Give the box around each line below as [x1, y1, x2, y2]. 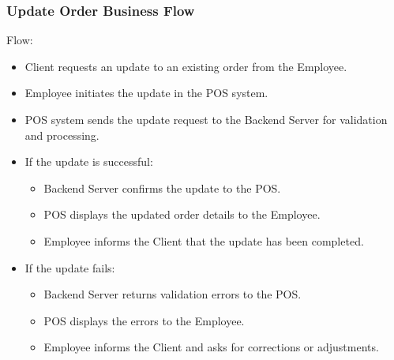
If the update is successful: [24, 153, 153, 170]
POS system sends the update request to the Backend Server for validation [24, 111, 388, 127]
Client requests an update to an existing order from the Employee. [24, 58, 347, 74]
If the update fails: [24, 259, 115, 276]
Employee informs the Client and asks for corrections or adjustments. [43, 339, 379, 355]
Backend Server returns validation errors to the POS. [43, 286, 302, 302]
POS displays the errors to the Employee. [43, 312, 245, 328]
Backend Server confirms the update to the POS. [43, 179, 281, 196]
